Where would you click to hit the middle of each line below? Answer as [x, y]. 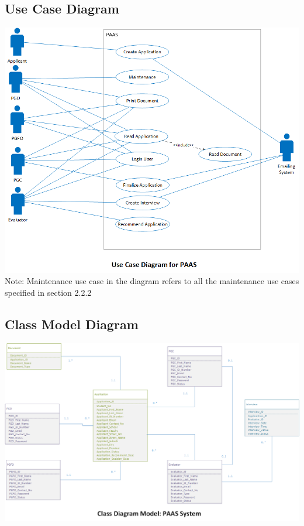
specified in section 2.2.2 [48, 292]
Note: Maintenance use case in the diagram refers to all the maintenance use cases [152, 281]
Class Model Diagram [72, 324]
